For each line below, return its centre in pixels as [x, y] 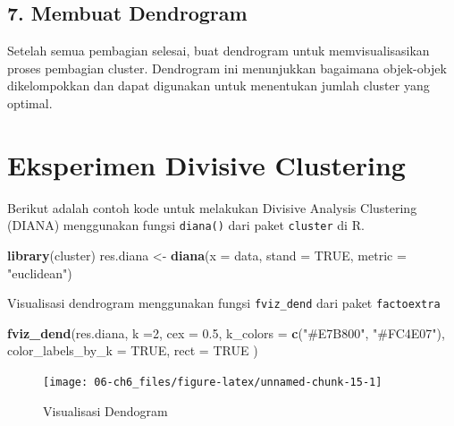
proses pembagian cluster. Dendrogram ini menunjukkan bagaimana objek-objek [227, 68]
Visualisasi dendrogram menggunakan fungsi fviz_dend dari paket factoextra [224, 303]
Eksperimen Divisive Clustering [206, 164]
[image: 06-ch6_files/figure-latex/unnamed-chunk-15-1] [213, 382]
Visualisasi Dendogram [105, 410]
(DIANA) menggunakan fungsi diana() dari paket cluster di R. [186, 225]
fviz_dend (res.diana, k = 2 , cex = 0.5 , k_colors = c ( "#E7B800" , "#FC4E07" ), [226, 332]
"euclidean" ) [40, 273]
